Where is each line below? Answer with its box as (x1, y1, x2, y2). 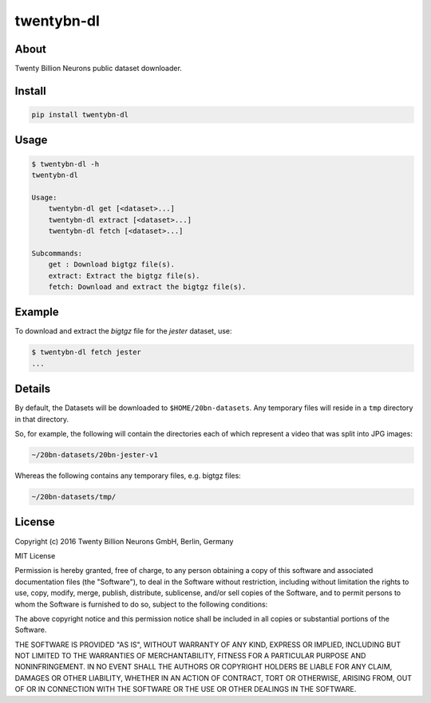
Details (14, 382, 51, 396)
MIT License (14, 551, 56, 560)
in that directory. (14, 414, 69, 424)
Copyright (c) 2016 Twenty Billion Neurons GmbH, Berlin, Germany (14, 536, 234, 546)
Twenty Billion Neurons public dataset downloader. (14, 64, 183, 73)
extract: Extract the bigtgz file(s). (48, 271, 200, 280)
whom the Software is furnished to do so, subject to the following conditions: (14, 599, 268, 609)
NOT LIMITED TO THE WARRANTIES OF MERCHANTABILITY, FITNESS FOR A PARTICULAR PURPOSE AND (14, 651, 366, 661)
